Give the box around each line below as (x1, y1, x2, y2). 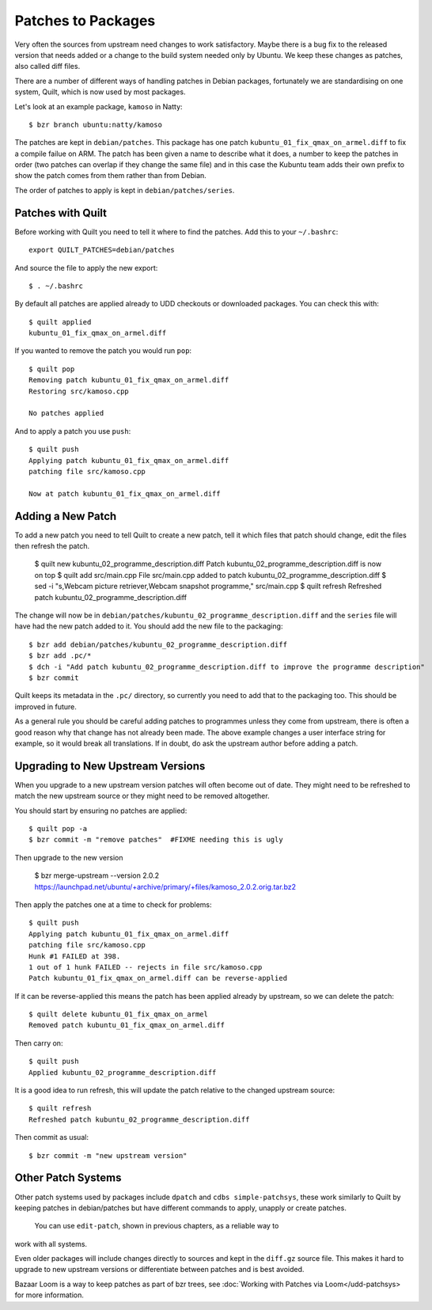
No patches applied (28, 408, 104, 418)
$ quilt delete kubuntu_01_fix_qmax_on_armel (28, 1010, 209, 1019)
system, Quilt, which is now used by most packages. (14, 87, 186, 97)
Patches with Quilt (14, 206, 107, 219)
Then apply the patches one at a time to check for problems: (14, 899, 212, 909)
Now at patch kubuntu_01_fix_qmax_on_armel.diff (28, 489, 221, 498)
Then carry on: (14, 1038, 63, 1048)
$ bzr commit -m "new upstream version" (28, 1151, 188, 1160)
